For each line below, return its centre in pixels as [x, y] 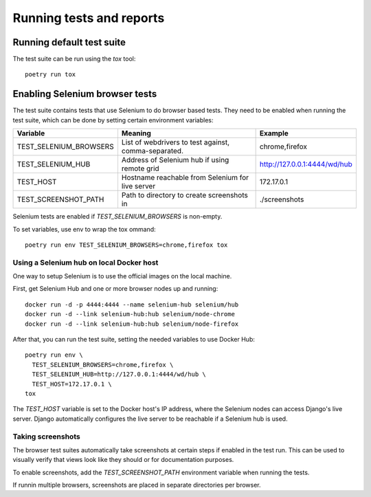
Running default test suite [69, 42]
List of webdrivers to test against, [176, 142]
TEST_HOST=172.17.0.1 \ [72, 384]
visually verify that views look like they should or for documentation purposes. [123, 460]
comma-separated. [152, 151]
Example [274, 133]
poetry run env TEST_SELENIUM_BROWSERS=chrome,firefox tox [126, 245]
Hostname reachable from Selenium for [185, 177]
